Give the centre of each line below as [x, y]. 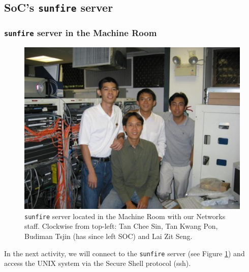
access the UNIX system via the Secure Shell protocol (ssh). [98, 263]
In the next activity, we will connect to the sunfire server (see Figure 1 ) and [124, 253]
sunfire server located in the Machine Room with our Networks [125, 216]
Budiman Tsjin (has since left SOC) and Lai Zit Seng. [108, 236]
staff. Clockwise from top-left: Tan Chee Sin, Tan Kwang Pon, [121, 226]
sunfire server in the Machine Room [81, 33]
